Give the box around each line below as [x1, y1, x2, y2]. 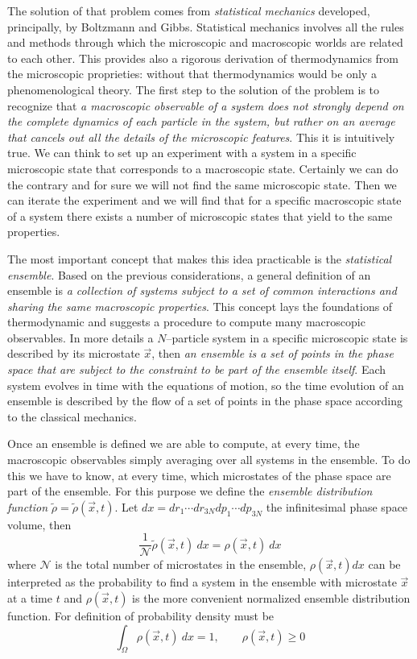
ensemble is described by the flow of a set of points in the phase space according [7, 392, 403, 409]
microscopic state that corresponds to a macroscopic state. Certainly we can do [7, 160, 398, 176]
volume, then [7, 516, 72, 533]
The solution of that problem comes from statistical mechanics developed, [7, 2, 370, 19]
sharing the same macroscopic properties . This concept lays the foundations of [7, 297, 393, 314]
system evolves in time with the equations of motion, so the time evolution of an [7, 376, 404, 393]
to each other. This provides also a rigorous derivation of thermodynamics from [7, 49, 398, 66]
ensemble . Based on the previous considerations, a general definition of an [7, 266, 371, 283]
